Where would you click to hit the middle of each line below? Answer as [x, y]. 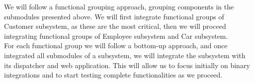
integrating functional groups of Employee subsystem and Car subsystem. [116, 36]
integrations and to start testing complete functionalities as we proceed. [113, 75]
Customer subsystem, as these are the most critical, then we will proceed [115, 26]
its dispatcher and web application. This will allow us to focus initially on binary [127, 65]
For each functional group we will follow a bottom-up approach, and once [116, 45]
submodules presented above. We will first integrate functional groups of [114, 16]
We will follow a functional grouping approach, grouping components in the [119, 6]
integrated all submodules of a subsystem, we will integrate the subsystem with [125, 55]
